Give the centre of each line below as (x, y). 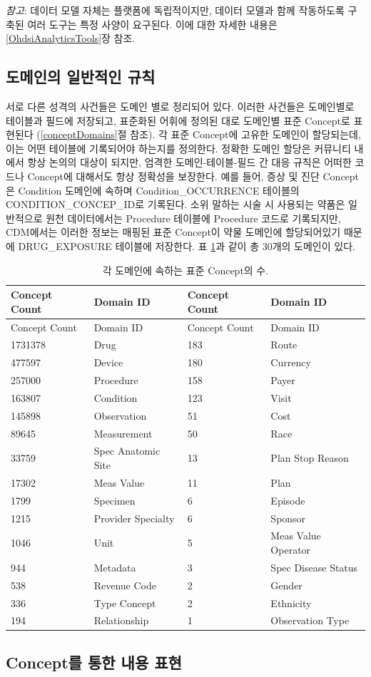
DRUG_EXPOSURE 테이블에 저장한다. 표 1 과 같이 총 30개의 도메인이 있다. (187, 246)
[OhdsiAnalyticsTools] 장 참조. (71, 38)
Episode (288, 500)
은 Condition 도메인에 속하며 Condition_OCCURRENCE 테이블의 (153, 190)
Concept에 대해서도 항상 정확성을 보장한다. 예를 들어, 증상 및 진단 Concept (193, 176)
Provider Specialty (134, 518)
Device (108, 362)
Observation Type (310, 620)
